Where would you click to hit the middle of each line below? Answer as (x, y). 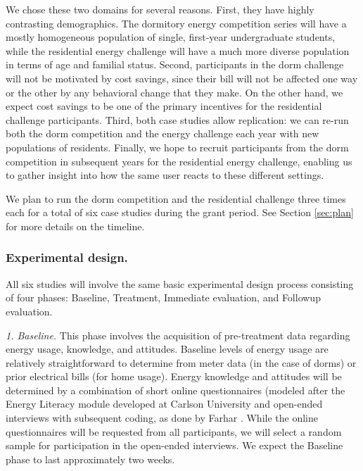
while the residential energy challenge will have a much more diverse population (178, 50)
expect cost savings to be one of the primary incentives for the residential (164, 106)
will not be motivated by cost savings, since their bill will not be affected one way (182, 78)
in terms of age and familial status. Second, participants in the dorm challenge (175, 64)
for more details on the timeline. (75, 226)
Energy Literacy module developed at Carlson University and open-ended (164, 404)
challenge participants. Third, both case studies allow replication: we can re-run (177, 119)
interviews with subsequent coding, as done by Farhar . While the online (162, 418)
